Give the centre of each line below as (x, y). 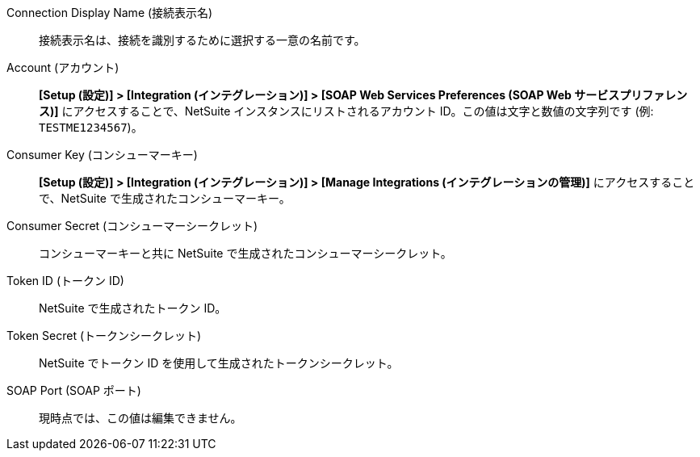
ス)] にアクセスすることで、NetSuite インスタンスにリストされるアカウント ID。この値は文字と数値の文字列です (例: (346, 111)
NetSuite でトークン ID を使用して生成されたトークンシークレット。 (219, 363)
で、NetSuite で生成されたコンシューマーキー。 (165, 198)
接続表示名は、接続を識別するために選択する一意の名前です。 (202, 40)
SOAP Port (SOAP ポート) (74, 390)
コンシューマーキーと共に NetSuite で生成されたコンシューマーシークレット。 (245, 253)
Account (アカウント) (63, 67)
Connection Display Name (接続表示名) (110, 13)
